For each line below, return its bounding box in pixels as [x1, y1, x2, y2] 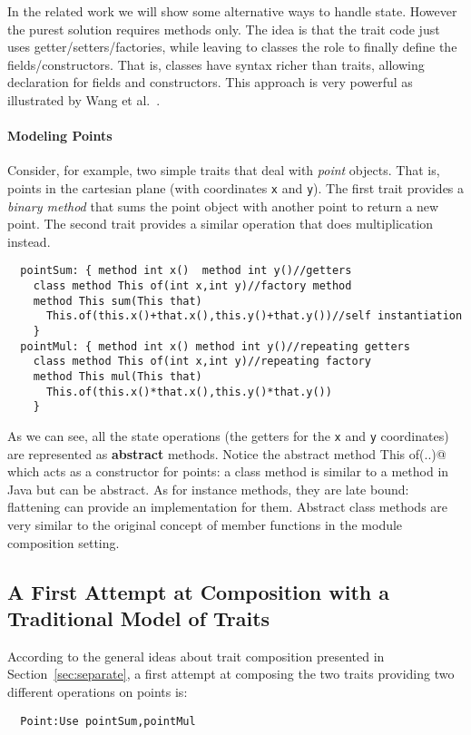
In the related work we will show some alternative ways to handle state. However [7, 2, 457, 20]
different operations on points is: [7, 681, 188, 701]
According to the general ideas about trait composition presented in [7, 646, 385, 665]
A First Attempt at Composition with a [7, 577, 390, 605]
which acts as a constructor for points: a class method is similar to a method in [7, 462, 449, 481]
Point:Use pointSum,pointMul [20, 714, 196, 728]
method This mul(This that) [33, 369, 202, 383]
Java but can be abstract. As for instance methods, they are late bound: [7, 479, 409, 498]
